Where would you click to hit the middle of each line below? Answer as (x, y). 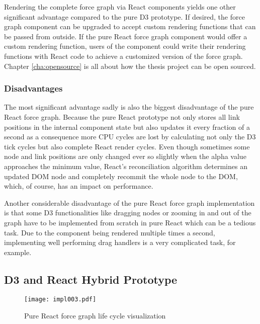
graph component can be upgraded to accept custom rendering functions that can (130, 26)
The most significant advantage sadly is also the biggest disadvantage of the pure (129, 107)
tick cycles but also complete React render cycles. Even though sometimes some (127, 146)
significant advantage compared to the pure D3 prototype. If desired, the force (124, 16)
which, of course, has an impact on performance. (79, 186)
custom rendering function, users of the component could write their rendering (125, 46)
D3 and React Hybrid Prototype (91, 279)
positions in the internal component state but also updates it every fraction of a (127, 127)
